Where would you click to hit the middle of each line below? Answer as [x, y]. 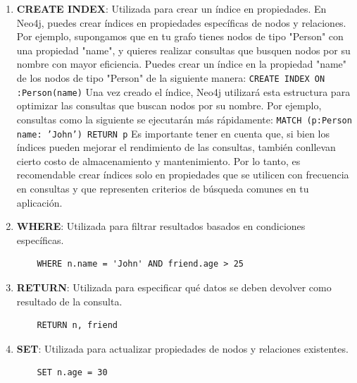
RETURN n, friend [77, 326]
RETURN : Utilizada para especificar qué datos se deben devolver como [174, 287]
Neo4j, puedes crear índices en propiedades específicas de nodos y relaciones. [181, 22]
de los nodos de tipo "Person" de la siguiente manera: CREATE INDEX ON [171, 77]
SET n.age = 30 [72, 373]
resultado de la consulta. [69, 301]
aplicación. [39, 202]
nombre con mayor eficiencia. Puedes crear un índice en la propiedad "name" [182, 64]
